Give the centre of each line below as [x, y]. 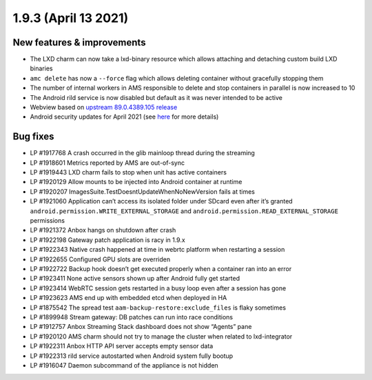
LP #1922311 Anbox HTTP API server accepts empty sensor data [122, 346]
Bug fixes [33, 137]
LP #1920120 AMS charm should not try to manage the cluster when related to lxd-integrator [161, 336]
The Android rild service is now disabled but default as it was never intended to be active [156, 97]
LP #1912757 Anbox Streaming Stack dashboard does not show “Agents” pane [141, 327]
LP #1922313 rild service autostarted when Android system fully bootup [132, 356]
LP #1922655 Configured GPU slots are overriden [100, 259]
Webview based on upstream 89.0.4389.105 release [104, 108]
